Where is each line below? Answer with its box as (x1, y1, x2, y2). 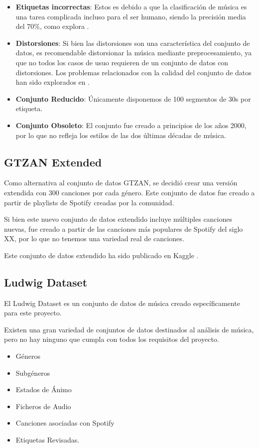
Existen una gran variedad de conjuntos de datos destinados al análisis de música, (4, 324, 254, 334)
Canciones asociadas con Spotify (15, 418, 115, 428)
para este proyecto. (4, 307, 62, 318)
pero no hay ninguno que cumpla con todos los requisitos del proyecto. (4, 334, 219, 344)
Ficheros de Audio (15, 401, 71, 411)
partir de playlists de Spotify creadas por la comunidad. (4, 197, 174, 207)
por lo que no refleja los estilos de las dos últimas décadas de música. (15, 130, 226, 140)
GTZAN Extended (4, 154, 102, 169)
